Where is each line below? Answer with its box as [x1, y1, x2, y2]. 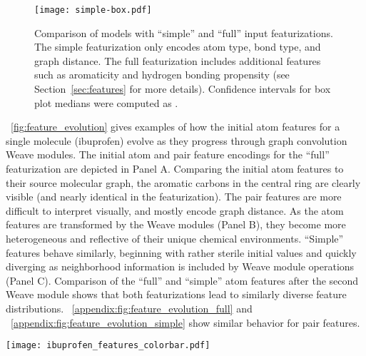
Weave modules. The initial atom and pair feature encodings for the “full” [6, 147, 330, 162]
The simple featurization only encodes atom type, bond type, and [34, 39, 321, 54]
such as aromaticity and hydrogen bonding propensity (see [34, 67, 290, 82]
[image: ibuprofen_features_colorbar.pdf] [6, 340, 210, 351]
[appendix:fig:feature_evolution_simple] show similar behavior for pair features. [11, 315, 360, 330]
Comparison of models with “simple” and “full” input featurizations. [34, 25, 333, 40]
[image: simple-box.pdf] [34, 5, 152, 15]
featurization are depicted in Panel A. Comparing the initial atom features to [6, 161, 344, 176]
